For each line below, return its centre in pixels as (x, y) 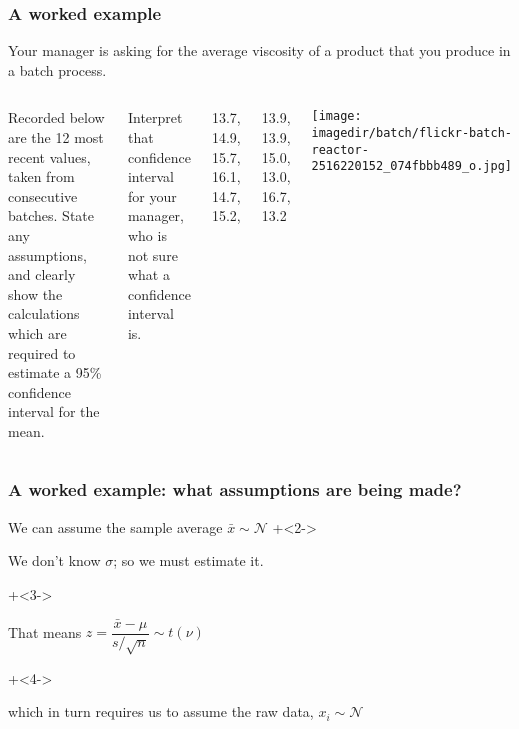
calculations (44, 313)
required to (42, 352)
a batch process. (57, 69)
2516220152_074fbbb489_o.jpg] (411, 166)
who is (147, 234)
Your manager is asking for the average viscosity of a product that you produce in (259, 50)
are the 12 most (56, 137)
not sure (152, 254)
